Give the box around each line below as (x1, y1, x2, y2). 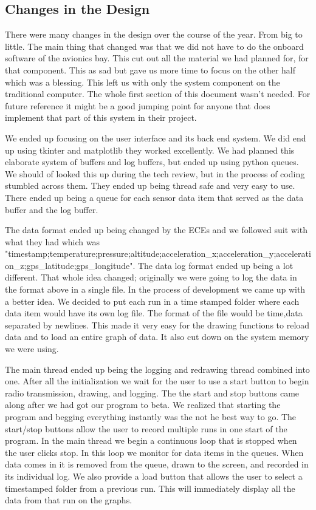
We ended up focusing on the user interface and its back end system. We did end (5, 131, 306, 144)
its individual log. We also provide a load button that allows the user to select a (5, 469, 303, 482)
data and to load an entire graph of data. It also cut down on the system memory (5, 330, 309, 343)
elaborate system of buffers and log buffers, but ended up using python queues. (5, 155, 299, 168)
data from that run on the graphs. (5, 494, 132, 506)
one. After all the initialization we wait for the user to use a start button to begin (5, 375, 309, 387)
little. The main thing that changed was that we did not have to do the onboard (5, 39, 304, 52)
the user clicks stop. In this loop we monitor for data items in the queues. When (5, 446, 304, 458)
